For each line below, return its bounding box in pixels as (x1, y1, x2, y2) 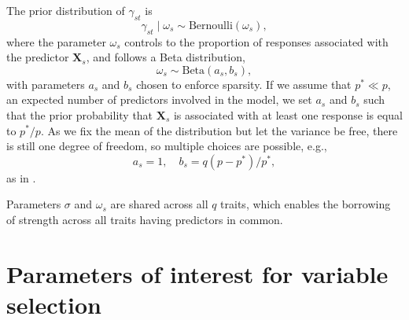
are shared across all (110, 196, 208, 212)
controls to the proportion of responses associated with (124, 33, 389, 50)
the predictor (6, 49, 69, 65)
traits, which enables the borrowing (220, 196, 391, 212)
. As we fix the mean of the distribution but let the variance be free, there (40, 122, 398, 138)
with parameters (6, 75, 85, 92)
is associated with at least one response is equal (173, 106, 403, 123)
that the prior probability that (6, 106, 153, 123)
